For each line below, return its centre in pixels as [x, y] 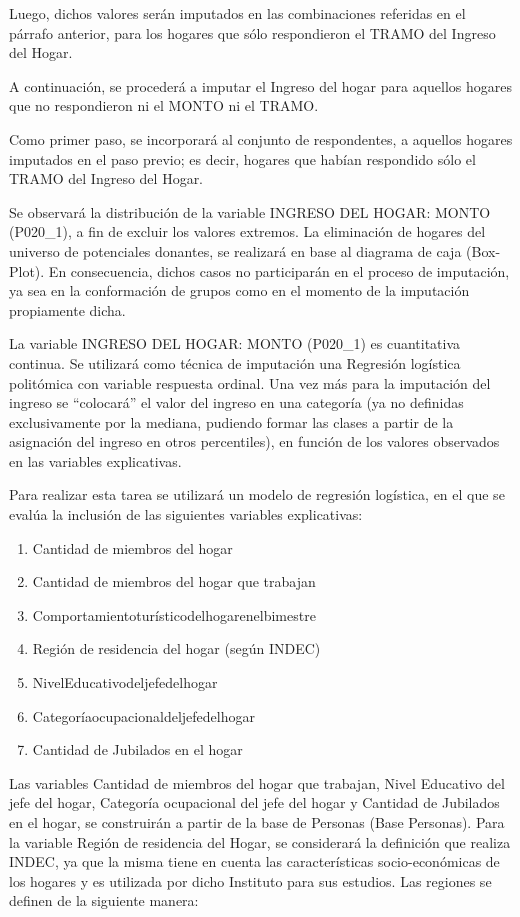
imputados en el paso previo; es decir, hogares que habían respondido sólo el [242, 158]
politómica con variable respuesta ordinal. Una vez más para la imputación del [250, 382]
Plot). [27, 270]
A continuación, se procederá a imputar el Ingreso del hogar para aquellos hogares [261, 85]
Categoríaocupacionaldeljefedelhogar [143, 715]
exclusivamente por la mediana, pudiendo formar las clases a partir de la [231, 421]
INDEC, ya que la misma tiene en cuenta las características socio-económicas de [254, 861]
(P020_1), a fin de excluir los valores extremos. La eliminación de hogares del [247, 231]
